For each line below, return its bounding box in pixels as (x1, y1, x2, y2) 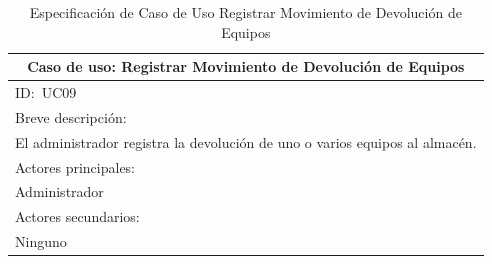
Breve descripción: (15, 106, 127, 127)
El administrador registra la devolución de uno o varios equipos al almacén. (15, 131, 477, 152)
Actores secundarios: (15, 206, 140, 227)
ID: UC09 (15, 82, 77, 103)
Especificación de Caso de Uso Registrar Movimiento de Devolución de (29, 2, 462, 22)
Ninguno (15, 231, 67, 252)
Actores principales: (15, 156, 136, 177)
